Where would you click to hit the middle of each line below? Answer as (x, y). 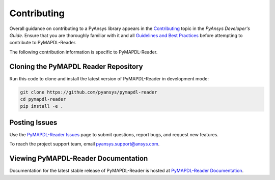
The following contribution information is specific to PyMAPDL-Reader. (84, 52)
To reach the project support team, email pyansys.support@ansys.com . (85, 144)
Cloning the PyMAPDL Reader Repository (76, 66)
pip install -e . (42, 106)
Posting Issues (33, 122)
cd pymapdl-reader (43, 99)
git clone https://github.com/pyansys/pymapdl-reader (89, 92)
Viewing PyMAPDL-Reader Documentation (79, 158)
